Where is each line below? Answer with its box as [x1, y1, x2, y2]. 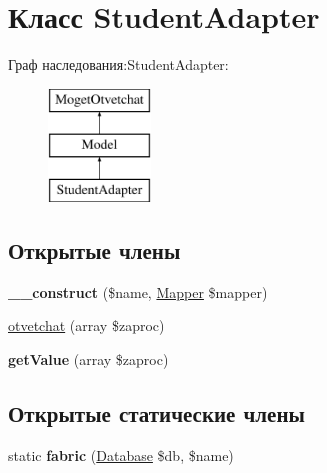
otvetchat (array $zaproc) [8, 315, 165, 336]
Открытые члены [8, 235, 181, 266]
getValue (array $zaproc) [8, 349, 169, 370]
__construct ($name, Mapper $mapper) [8, 281, 268, 302]
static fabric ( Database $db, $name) [8, 444, 234, 465]
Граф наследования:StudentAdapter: [8, 54, 229, 75]
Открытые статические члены [8, 398, 305, 429]
